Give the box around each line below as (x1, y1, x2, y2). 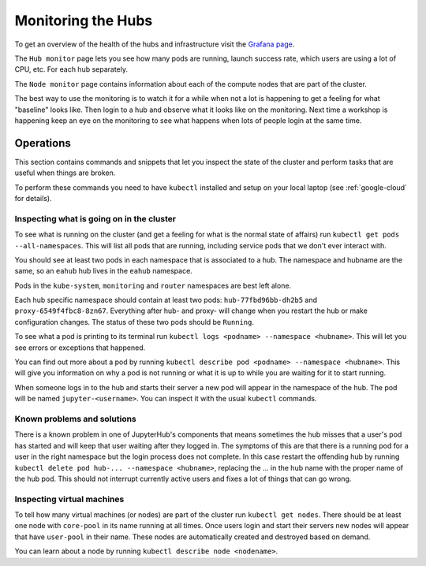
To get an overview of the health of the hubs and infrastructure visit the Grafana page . (14, 39, 295, 49)
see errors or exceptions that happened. (14, 343, 146, 352)
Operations (14, 136, 71, 150)
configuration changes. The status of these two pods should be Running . (14, 317, 255, 326)
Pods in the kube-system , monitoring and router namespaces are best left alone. (14, 281, 292, 290)
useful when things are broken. (14, 168, 116, 177)
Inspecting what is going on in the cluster (14, 213, 177, 224)
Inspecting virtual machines (14, 493, 125, 505)
